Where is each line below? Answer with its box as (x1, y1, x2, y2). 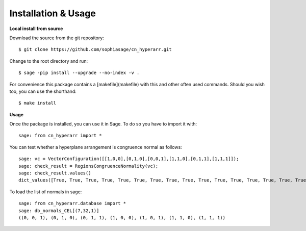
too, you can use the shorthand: (9, 88, 76, 94)
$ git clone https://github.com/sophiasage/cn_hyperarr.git (18, 46, 172, 53)
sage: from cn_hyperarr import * (18, 133, 102, 139)
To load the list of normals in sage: (9, 189, 82, 195)
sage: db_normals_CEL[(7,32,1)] (18, 208, 99, 214)
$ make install (18, 100, 57, 106)
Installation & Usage (9, 8, 96, 19)
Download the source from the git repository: (9, 35, 104, 41)
